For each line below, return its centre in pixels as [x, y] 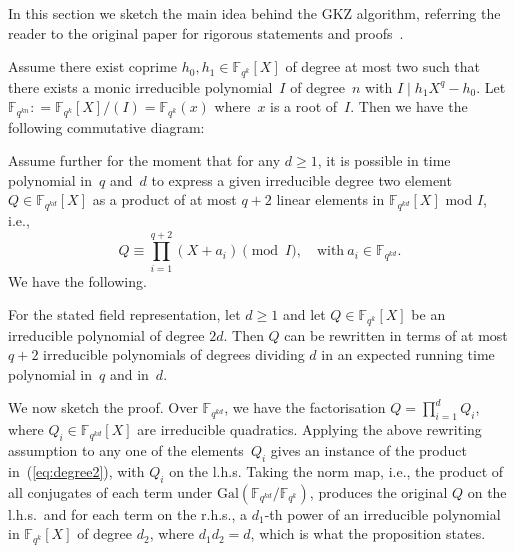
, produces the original [378, 491]
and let [304, 314]
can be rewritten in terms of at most [396, 334]
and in [129, 373]
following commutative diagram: [106, 126]
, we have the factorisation [305, 407]
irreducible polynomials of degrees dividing [174, 354]
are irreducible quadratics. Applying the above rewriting [309, 429]
